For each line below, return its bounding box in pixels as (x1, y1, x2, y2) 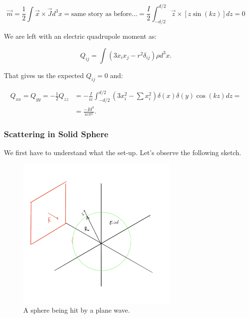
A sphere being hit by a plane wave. (23, 305, 130, 315)
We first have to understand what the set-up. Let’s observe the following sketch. (4, 147, 241, 157)
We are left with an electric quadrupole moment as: (4, 31, 157, 41)
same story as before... (71, 10, 138, 17)
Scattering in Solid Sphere (4, 128, 109, 140)
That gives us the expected (4, 70, 84, 80)
